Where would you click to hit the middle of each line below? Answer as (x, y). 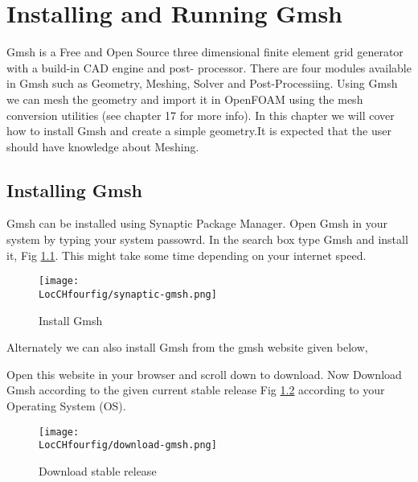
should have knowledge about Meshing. (103, 146)
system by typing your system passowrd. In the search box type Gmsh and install (207, 239)
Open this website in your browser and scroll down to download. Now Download (204, 374)
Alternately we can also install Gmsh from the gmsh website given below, (187, 347)
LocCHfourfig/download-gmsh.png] (128, 445)
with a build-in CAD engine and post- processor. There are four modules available (209, 67)
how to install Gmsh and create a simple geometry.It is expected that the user (199, 131)
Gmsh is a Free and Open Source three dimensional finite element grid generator (205, 52)
